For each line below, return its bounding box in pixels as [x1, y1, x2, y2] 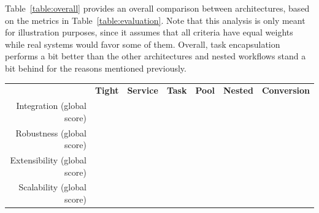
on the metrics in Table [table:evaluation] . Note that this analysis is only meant [5, 13, 306, 26]
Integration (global [16, 99, 86, 112]
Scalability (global [18, 181, 86, 193]
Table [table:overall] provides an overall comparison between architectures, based [5, 2, 310, 14]
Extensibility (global [10, 154, 86, 166]
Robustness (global [15, 126, 86, 139]
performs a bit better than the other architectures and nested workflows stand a [5, 50, 306, 62]
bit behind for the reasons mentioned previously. [5, 61, 186, 74]
